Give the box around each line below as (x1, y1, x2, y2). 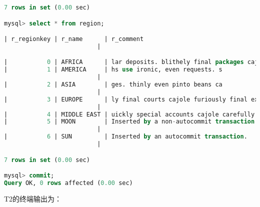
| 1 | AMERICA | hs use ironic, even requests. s (4, 66, 222, 73)
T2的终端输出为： (4, 193, 62, 203)
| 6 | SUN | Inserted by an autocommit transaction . (4, 133, 247, 140)
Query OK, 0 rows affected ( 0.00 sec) (4, 179, 133, 187)
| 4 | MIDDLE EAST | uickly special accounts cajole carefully (4, 110, 255, 118)
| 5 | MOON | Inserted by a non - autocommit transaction (4, 118, 255, 125)
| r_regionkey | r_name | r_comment (4, 35, 144, 43)
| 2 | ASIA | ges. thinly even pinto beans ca (4, 81, 222, 88)
